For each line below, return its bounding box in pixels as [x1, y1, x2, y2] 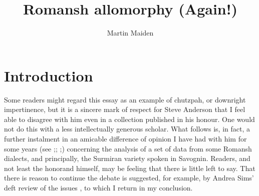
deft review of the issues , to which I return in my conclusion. [4, 182, 193, 192]
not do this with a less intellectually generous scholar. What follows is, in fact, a [4, 123, 250, 134]
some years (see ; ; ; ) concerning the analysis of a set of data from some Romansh [4, 143, 252, 153]
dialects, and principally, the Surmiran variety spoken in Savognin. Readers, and [4, 153, 250, 163]
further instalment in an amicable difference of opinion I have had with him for [4, 133, 247, 144]
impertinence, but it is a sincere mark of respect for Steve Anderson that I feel [4, 104, 245, 114]
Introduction [4, 65, 93, 85]
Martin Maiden [107, 27, 154, 38]
